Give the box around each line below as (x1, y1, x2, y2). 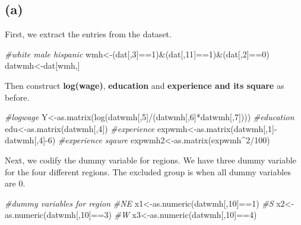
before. (5, 91, 30, 103)
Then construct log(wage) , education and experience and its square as (5, 79, 284, 91)
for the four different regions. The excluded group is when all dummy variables (5, 165, 291, 178)
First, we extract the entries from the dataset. (5, 28, 172, 40)
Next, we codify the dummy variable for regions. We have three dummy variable (5, 153, 297, 166)
